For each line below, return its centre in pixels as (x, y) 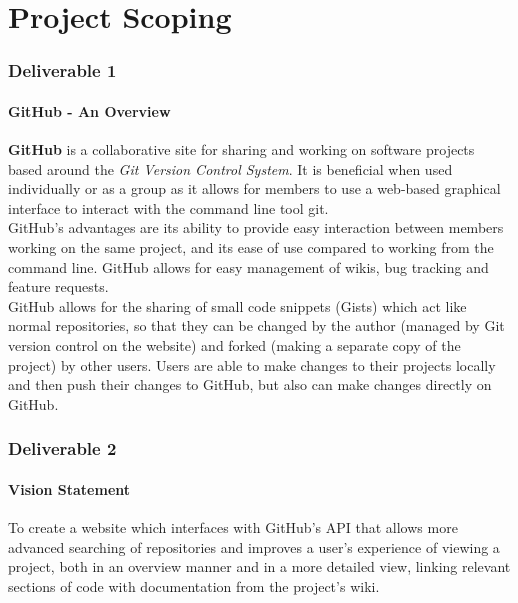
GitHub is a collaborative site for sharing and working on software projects (241, 149)
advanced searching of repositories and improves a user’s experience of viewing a (254, 546)
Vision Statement (69, 488)
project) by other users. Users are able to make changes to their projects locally (252, 364)
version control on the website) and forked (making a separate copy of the (234, 344)
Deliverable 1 (62, 70)
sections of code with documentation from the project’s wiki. (194, 585)
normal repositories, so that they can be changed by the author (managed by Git (256, 325)
